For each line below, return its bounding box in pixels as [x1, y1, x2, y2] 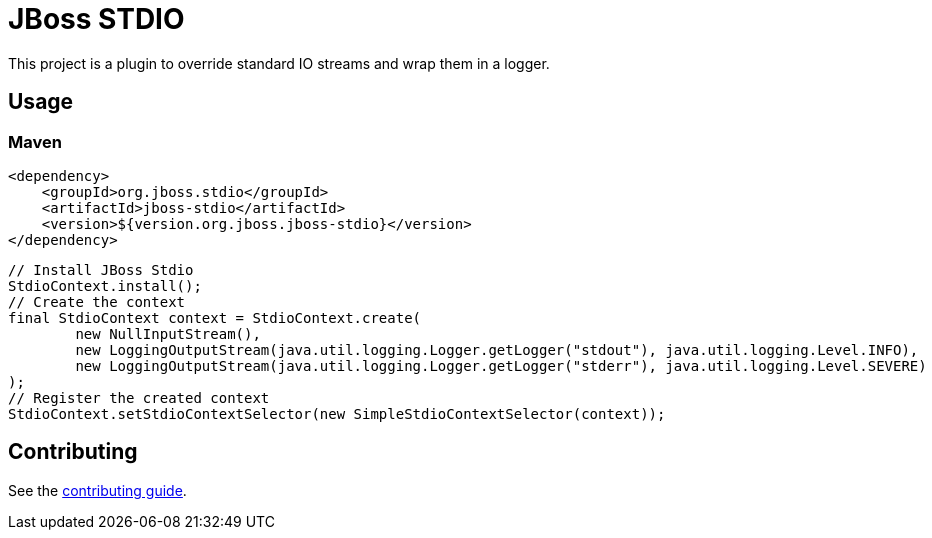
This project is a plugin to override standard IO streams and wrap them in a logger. [8, 54, 550, 72]
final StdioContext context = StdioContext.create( [8, 309, 422, 326]
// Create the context [8, 293, 186, 310]
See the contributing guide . [8, 481, 187, 499]
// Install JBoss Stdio [8, 261, 194, 278]
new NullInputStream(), [75, 325, 261, 342]
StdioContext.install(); [8, 277, 202, 294]
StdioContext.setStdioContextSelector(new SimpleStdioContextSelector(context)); [8, 405, 666, 422]
